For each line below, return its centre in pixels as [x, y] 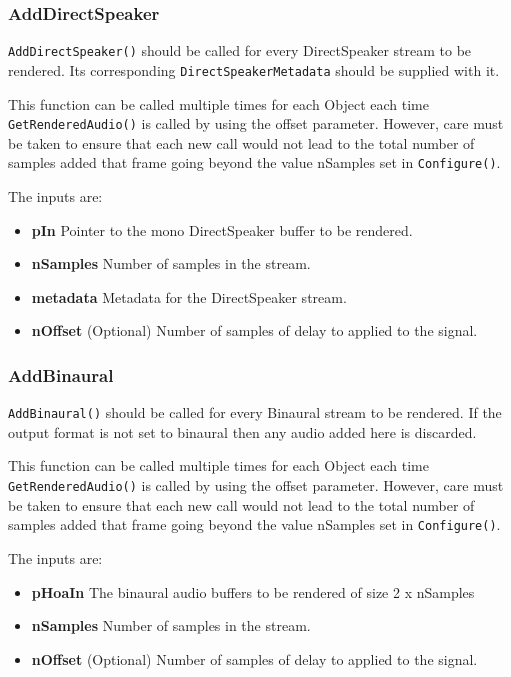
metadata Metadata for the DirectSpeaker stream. [189, 296]
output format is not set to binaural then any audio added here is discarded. [242, 431]
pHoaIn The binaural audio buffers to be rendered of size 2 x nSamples [253, 591]
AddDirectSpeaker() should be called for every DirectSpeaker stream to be [240, 50]
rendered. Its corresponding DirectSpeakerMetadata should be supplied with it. [254, 69]
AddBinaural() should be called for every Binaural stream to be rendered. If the [255, 412]
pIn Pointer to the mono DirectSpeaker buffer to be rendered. [222, 229]
